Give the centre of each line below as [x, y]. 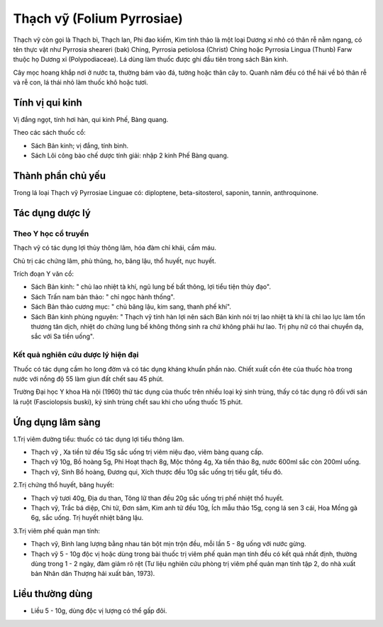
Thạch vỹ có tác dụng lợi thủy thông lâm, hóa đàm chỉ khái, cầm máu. [115, 248]
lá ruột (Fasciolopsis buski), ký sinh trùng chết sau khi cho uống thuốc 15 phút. [128, 401]
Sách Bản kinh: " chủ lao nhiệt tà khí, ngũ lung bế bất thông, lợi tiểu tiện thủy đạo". [151, 287]
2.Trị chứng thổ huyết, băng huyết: [64, 485]
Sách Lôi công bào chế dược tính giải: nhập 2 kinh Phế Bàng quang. [130, 155]
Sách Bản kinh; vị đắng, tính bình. [80, 145]
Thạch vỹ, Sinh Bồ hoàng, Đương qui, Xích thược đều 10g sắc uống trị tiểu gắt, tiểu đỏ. [157, 472]
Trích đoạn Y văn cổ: [44, 274]
